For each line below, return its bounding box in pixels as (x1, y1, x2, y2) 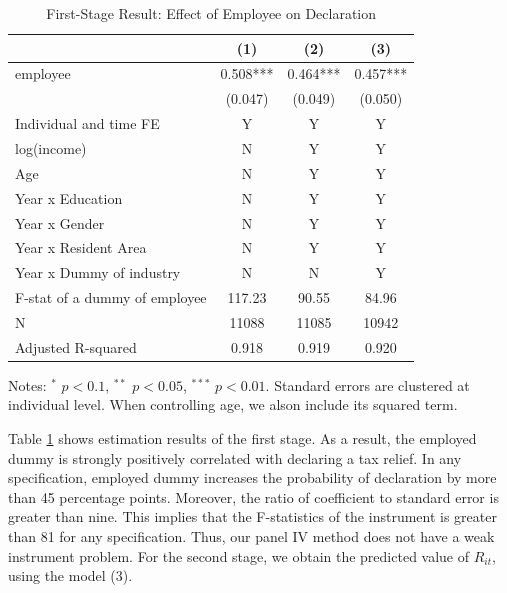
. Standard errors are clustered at (265, 374, 470, 395)
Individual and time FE (15, 113, 160, 134)
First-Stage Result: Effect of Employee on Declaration (46, 3, 377, 23)
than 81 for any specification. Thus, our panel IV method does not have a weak (8, 525, 495, 546)
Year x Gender (15, 212, 105, 233)
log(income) (15, 137, 87, 158)
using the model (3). (8, 565, 133, 586)
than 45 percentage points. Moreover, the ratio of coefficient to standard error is (8, 486, 499, 507)
